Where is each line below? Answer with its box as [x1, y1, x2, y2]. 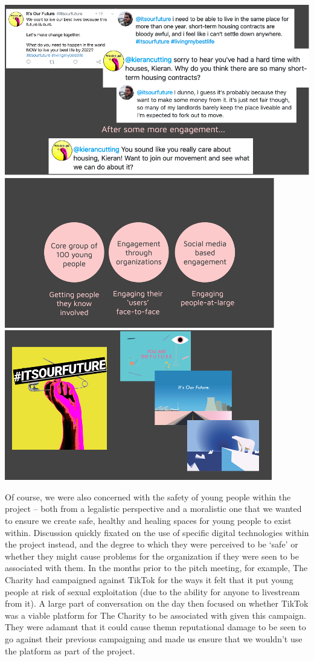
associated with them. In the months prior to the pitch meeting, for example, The [5, 561, 308, 574]
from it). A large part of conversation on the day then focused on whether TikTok [5, 597, 309, 610]
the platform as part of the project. [5, 644, 135, 657]
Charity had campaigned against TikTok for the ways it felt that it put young [5, 573, 293, 586]
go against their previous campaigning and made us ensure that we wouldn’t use [5, 633, 303, 645]
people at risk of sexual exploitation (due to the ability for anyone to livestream [5, 585, 300, 598]
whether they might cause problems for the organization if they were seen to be [5, 549, 299, 562]
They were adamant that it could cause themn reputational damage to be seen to [5, 621, 306, 633]
